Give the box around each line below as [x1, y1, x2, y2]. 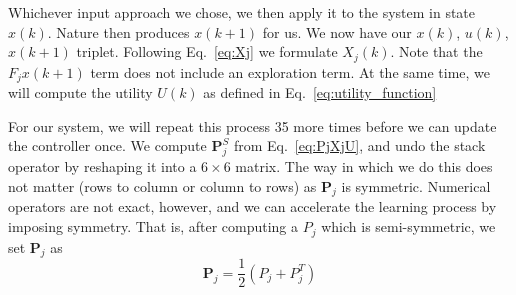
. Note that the [390, 41, 483, 62]
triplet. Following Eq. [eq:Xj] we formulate [76, 41, 338, 62]
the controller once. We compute [8, 135, 207, 156]
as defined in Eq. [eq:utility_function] [203, 82, 437, 103]
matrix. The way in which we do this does [235, 156, 493, 177]
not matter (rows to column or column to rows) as [8, 175, 317, 196]
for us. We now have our [262, 21, 412, 42]
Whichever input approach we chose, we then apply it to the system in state [8, 2, 476, 22]
